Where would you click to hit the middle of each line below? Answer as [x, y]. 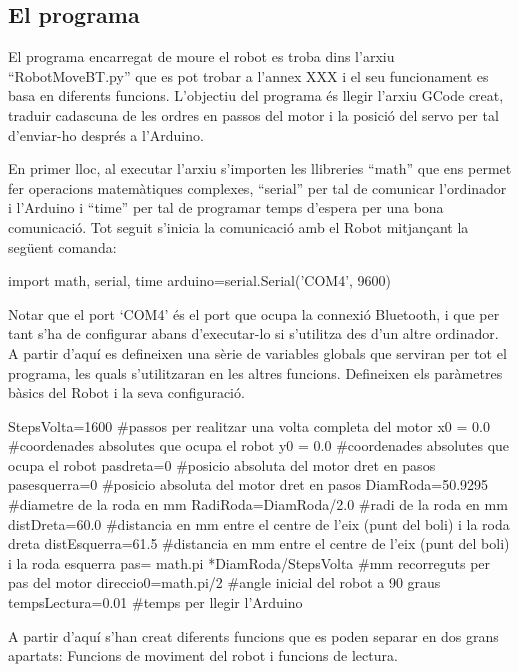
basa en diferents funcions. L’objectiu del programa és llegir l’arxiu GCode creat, [256, 95]
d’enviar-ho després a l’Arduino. [106, 134]
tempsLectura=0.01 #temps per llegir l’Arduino [155, 602]
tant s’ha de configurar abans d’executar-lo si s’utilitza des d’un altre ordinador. [253, 333]
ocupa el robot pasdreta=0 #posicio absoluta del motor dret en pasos [222, 464]
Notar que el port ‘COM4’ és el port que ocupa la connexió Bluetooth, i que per [254, 313]
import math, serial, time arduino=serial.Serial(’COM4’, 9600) [200, 280]
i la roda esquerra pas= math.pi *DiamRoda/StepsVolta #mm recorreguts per [249, 562]
